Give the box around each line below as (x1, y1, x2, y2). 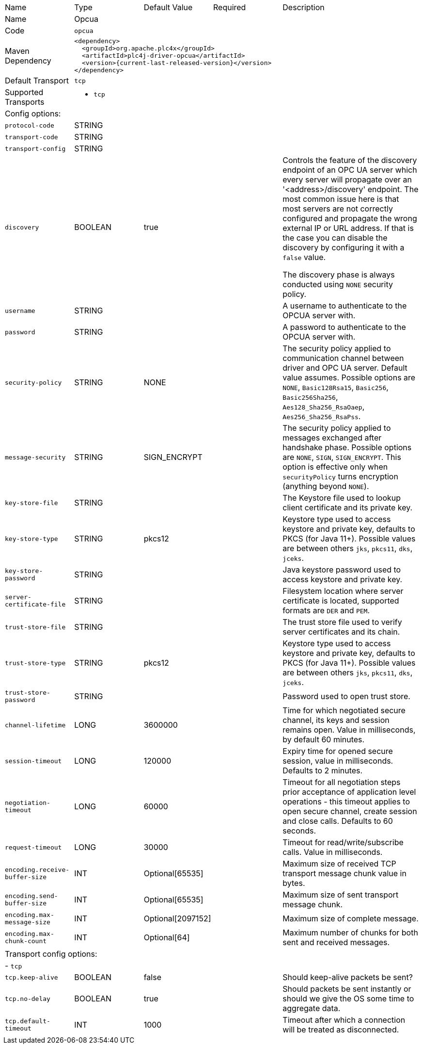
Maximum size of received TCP (282, 859, 396, 868)
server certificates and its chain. (282, 627, 400, 637)
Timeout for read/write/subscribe (282, 837, 404, 847)
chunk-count (5, 937, 47, 945)
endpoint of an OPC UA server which (282, 165, 417, 175)
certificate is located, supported (282, 596, 399, 606)
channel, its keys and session (282, 715, 390, 725)
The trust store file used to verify (282, 617, 402, 627)
